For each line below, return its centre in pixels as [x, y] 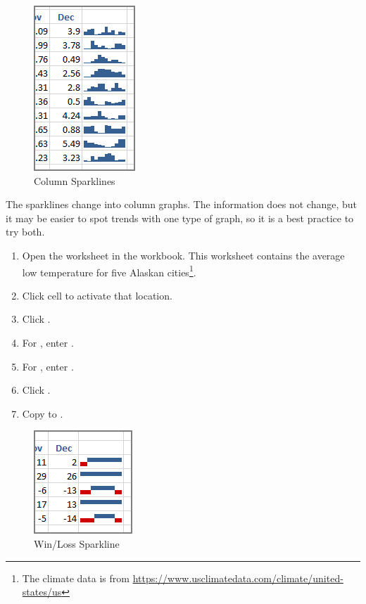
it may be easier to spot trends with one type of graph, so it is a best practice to [180, 218]
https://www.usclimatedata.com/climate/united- [238, 578]
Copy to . [43, 413]
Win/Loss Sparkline [77, 543]
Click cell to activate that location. [97, 295]
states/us [42, 592]
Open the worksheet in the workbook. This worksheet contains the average [183, 255]
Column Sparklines [75, 180]
